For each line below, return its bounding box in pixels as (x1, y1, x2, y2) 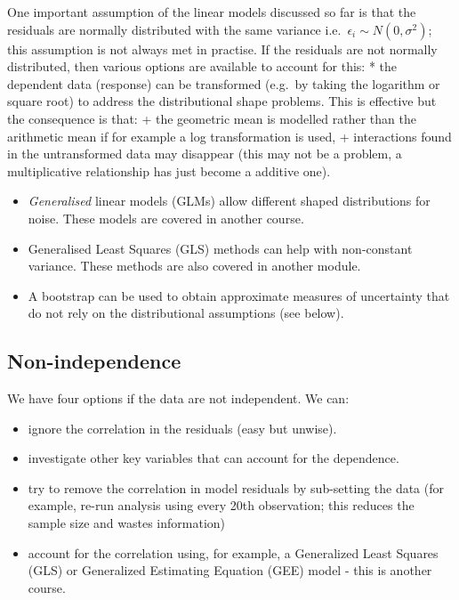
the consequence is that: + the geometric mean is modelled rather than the (7, 109, 416, 127)
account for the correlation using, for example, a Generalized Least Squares (28, 543, 439, 562)
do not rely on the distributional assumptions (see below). (28, 304, 344, 322)
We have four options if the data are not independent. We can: (7, 389, 350, 408)
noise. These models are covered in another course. (28, 208, 304, 227)
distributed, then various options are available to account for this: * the (7, 57, 397, 76)
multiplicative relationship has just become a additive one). (7, 161, 331, 180)
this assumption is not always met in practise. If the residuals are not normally (7, 39, 438, 58)
